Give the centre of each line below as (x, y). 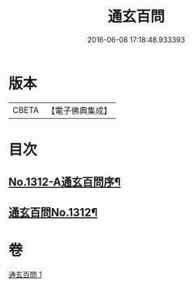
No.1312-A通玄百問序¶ (65, 183)
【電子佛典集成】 (79, 111)
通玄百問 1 (25, 274)
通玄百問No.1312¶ (53, 212)
